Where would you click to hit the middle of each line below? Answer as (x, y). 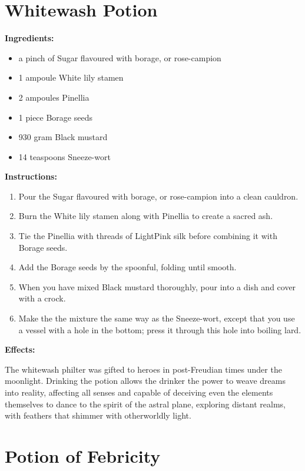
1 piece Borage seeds (55, 117)
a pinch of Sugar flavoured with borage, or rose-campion (120, 57)
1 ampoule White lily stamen (71, 77)
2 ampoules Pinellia (54, 97)
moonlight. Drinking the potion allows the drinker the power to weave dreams (145, 381)
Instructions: (31, 176)
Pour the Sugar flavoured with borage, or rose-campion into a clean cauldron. (158, 196)
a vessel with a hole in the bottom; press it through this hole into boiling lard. (160, 329)
